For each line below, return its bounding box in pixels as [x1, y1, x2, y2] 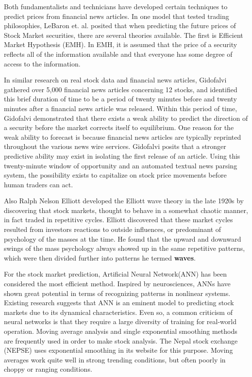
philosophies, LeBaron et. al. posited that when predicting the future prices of [4, 20, 236, 31]
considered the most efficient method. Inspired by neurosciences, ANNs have [4, 279, 231, 289]
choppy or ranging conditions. [4, 364, 92, 374]
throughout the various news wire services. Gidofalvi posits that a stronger [4, 141, 226, 151]
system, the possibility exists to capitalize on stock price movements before [4, 170, 227, 180]
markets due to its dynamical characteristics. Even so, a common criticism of [4, 307, 233, 317]
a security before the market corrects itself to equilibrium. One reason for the [4, 122, 234, 132]
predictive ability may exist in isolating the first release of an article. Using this [4, 150, 240, 161]
